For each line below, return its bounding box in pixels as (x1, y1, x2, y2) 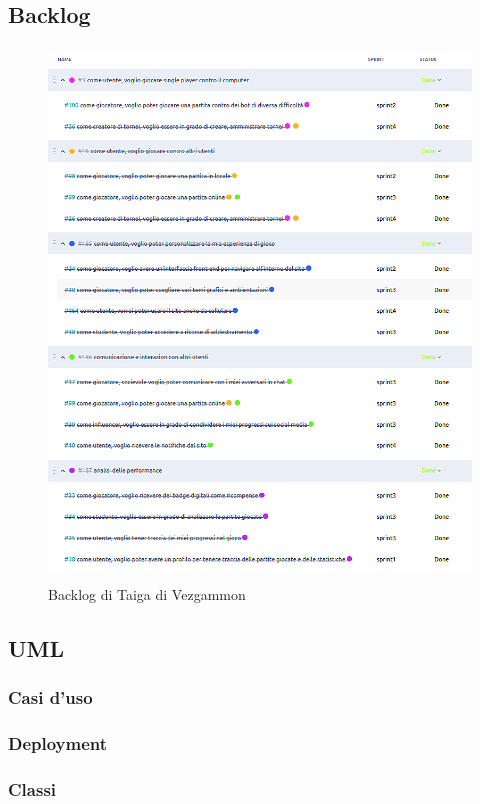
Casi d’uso (8, 684, 93, 709)
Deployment (8, 730, 108, 755)
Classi (8, 776, 57, 801)
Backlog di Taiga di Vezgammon (48, 583, 246, 604)
